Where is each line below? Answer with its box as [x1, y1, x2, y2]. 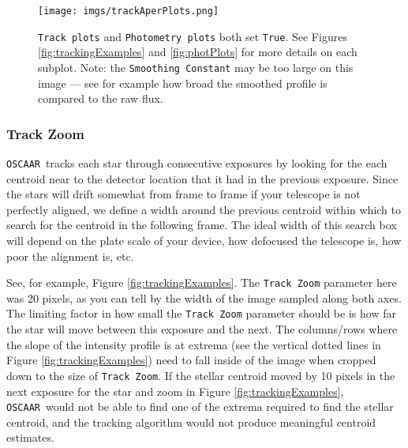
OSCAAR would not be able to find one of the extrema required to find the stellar [6, 398, 394, 415]
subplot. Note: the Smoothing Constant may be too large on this [38, 58, 354, 75]
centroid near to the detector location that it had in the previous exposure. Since [6, 170, 399, 186]
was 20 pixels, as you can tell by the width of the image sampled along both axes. [6, 289, 402, 306]
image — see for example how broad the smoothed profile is [38, 74, 328, 91]
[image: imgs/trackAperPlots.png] [38, 6, 219, 17]
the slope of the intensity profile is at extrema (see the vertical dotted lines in [6, 336, 381, 352]
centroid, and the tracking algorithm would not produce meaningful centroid [6, 413, 376, 430]
